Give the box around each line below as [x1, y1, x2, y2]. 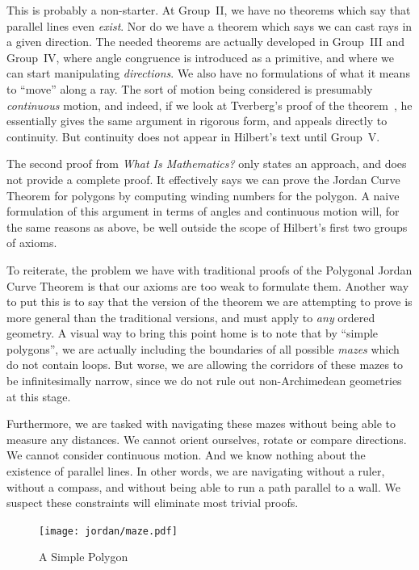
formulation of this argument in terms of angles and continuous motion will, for [6, 203, 400, 220]
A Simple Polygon [39, 548, 128, 565]
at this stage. [6, 388, 71, 404]
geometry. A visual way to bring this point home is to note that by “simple [6, 325, 379, 342]
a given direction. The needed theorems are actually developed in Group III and [6, 33, 405, 50]
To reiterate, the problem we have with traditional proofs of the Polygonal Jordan [6, 261, 413, 278]
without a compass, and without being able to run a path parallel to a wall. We [6, 478, 400, 495]
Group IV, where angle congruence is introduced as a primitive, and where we [6, 48, 394, 65]
